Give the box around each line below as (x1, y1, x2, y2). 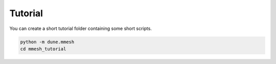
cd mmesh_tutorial (20, 46, 66, 52)
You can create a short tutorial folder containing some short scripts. (9, 25, 152, 31)
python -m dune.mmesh (20, 39, 75, 45)
